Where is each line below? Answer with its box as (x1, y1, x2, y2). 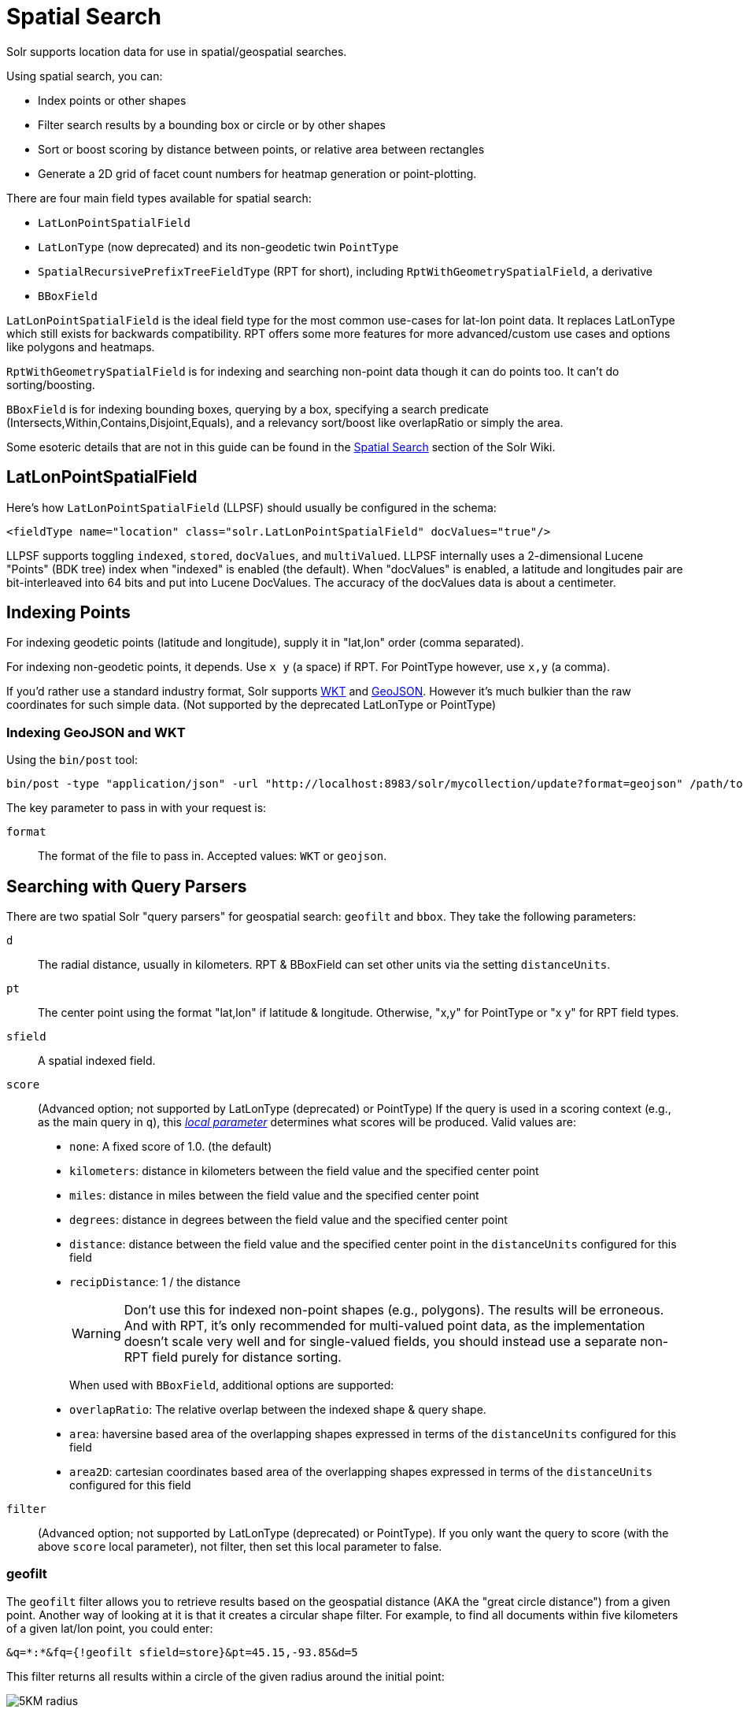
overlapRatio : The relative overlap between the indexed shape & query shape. (69, 1403, 486, 1417)
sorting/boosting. (6, 377, 95, 391)
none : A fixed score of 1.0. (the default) (69, 1140, 272, 1154)
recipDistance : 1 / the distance (69, 1275, 241, 1289)
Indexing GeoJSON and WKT (6, 724, 186, 740)
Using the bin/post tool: (6, 753, 138, 767)
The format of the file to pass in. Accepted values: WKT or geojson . (38, 849, 387, 863)
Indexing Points (6, 603, 131, 623)
